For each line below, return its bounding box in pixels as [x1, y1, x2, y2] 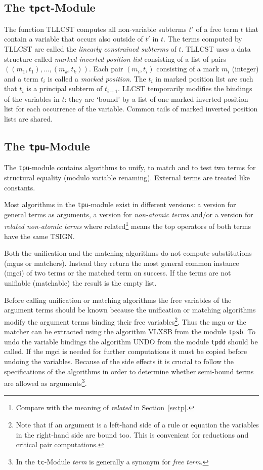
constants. [4, 182, 35, 192]
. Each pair [89, 63, 123, 74]
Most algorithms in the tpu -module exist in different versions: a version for [4, 199, 236, 210]
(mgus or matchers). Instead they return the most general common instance [4, 257, 239, 268]
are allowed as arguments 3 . [4, 376, 87, 388]
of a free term [196, 23, 238, 34]
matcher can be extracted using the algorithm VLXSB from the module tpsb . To [4, 326, 256, 337]
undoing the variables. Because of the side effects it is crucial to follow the [4, 356, 234, 367]
